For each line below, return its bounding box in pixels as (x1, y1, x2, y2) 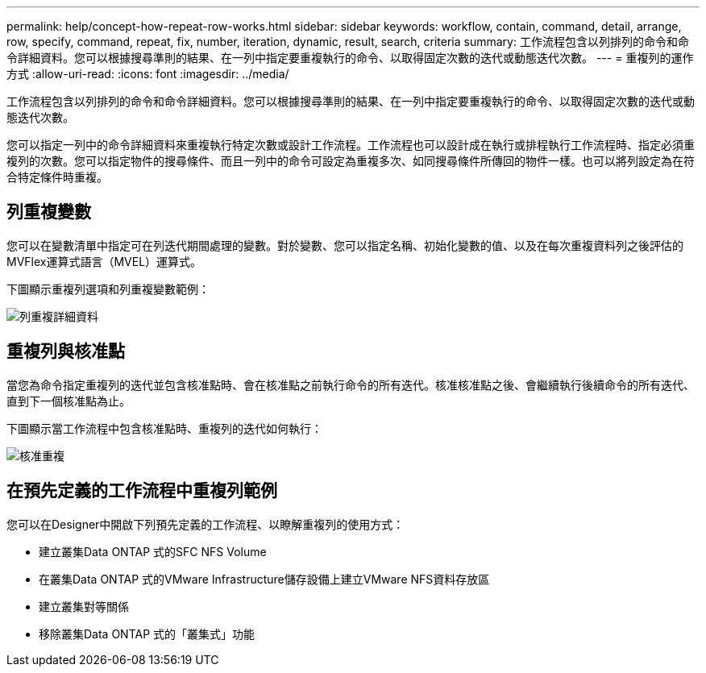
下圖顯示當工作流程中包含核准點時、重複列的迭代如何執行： (6, 421, 322, 435)
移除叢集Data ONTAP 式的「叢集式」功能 (39, 626, 255, 641)
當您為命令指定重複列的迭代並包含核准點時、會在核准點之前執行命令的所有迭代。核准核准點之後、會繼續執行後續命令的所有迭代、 (6, 377, 695, 392)
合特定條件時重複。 (6, 170, 108, 184)
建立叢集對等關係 (39, 599, 129, 613)
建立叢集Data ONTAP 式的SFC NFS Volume (39, 544, 267, 559)
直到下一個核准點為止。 (6, 393, 131, 408)
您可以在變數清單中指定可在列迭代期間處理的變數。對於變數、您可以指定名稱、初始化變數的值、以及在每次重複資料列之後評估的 (6, 238, 683, 252)
